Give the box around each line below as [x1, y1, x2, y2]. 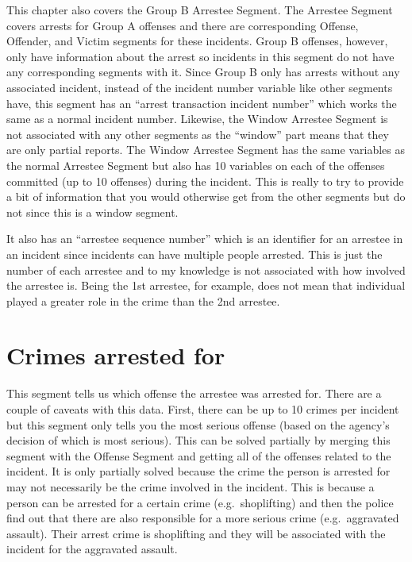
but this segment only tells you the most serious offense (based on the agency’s [6, 416, 390, 433]
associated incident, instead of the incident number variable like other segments [6, 79, 393, 95]
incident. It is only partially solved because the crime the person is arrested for [6, 463, 391, 479]
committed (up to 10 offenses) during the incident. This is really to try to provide [6, 172, 404, 189]
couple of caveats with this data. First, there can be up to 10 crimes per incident [6, 401, 399, 417]
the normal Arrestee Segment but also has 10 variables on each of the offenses [6, 156, 385, 173]
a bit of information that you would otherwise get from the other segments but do [6, 188, 406, 205]
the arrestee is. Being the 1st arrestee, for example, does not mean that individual [6, 277, 406, 294]
